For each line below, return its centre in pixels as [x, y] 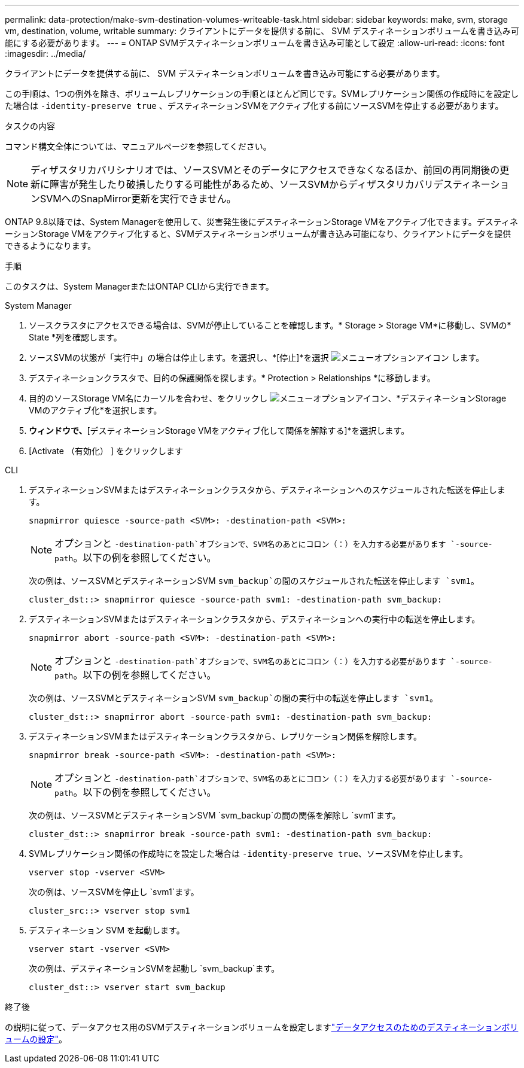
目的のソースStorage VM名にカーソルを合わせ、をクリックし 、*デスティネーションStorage [268, 398]
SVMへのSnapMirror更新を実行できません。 [138, 199]
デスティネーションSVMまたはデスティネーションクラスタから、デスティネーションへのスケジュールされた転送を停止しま [267, 490]
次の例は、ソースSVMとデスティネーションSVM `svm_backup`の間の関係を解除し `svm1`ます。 [215, 815]
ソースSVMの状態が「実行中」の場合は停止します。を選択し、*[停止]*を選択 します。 [257, 357]
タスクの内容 [30, 126]
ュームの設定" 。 [36, 1039]
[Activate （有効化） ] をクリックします [106, 451]
